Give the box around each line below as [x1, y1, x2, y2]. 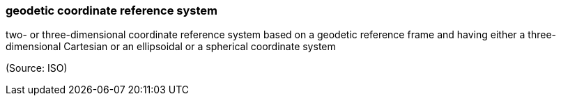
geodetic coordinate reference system [6, 3, 217, 17]
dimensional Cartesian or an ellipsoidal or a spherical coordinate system [6, 40, 336, 53]
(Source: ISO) [6, 62, 68, 75]
